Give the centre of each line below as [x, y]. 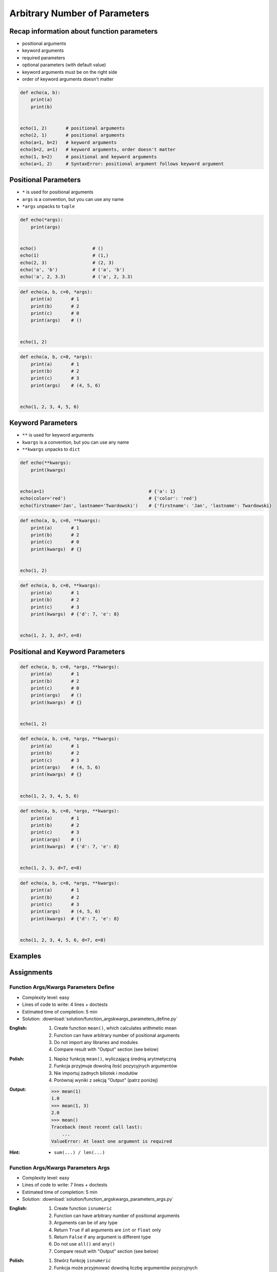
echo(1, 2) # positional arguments [72, 128]
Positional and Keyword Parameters [67, 652]
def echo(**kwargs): [45, 463]
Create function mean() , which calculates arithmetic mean [115, 1028]
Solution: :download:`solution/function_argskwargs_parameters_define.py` [100, 1019]
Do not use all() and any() [85, 1244]
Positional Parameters [45, 180]
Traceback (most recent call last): [97, 1127]
